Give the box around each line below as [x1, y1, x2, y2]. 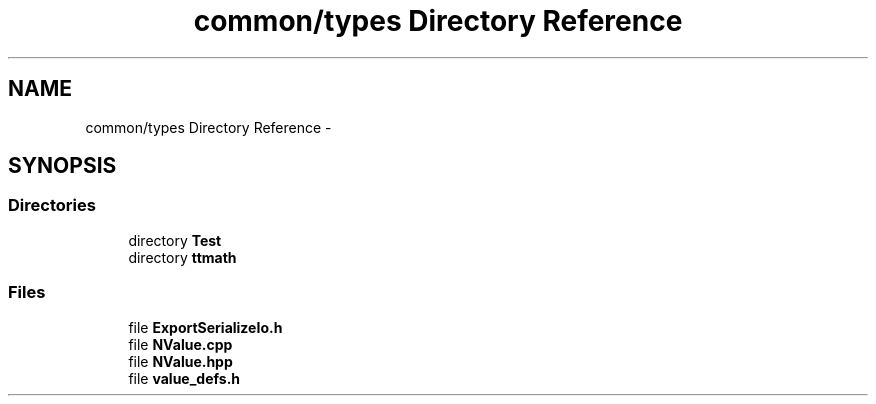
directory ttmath [128, 248, 237, 266]
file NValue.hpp [128, 352, 233, 370]
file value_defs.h [128, 369, 241, 387]
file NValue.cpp [128, 335, 233, 353]
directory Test [128, 231, 222, 249]
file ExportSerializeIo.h [128, 318, 283, 336]
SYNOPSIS [8, 153, 117, 179]
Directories [8, 195, 96, 216]
